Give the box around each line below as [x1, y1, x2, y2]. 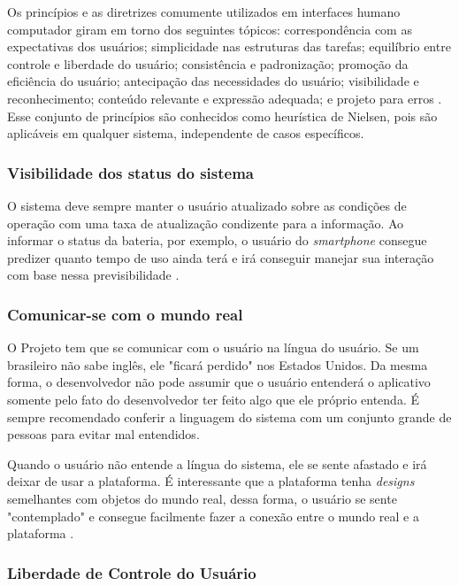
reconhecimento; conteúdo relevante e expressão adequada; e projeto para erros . [7, 89, 442, 107]
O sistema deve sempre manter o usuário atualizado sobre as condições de [7, 196, 407, 214]
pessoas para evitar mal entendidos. [7, 425, 200, 443]
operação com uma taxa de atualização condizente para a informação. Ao [7, 213, 404, 232]
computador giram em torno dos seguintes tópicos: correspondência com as [7, 19, 412, 38]
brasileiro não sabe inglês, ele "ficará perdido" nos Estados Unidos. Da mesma [7, 355, 428, 374]
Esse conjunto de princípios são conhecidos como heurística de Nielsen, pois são [7, 106, 438, 125]
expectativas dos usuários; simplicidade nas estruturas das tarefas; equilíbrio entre [7, 37, 451, 56]
